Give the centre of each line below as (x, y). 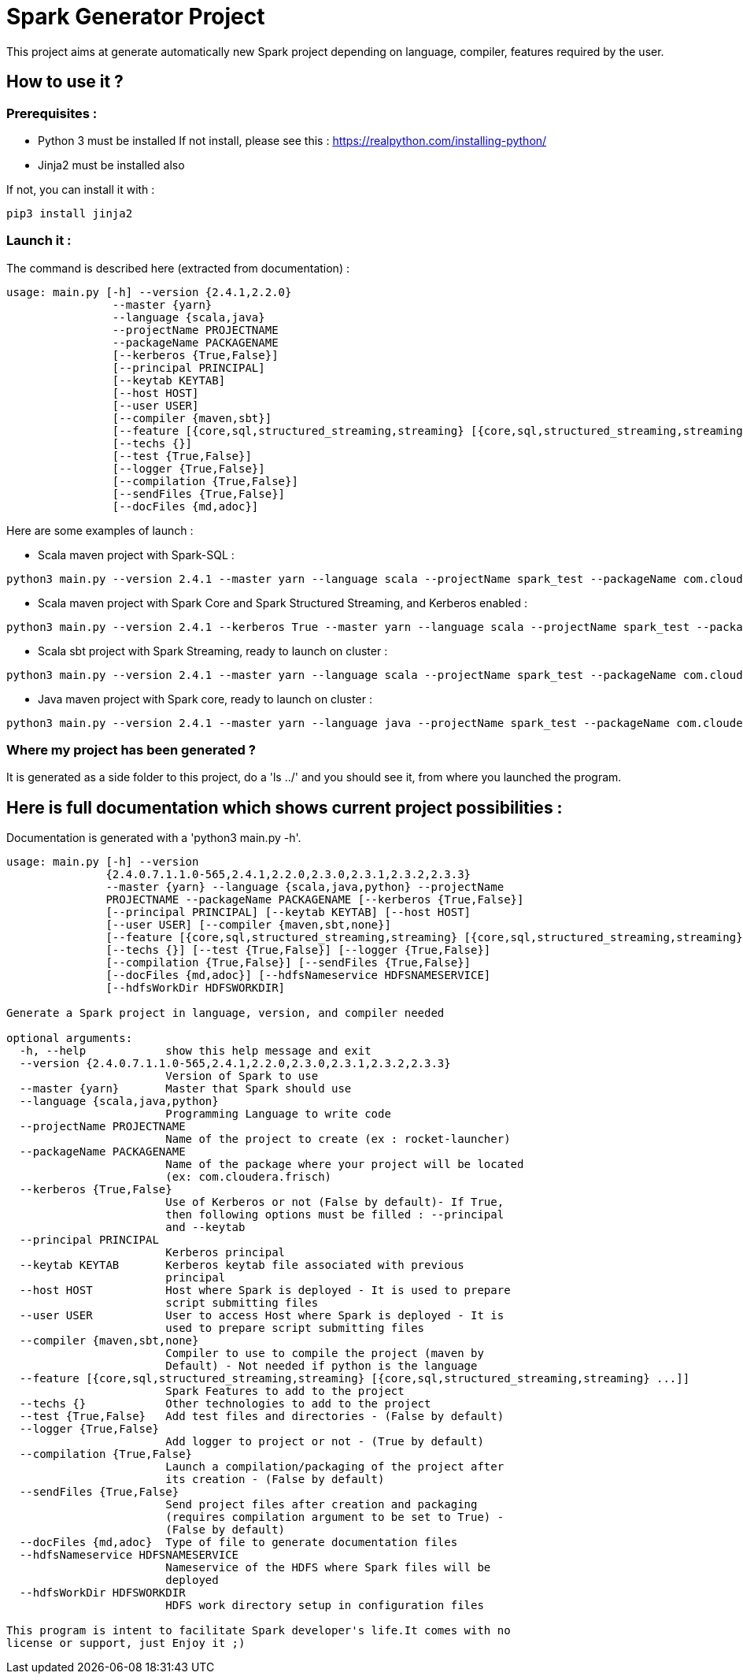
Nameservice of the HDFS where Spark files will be (328, 1568)
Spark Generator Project (136, 17)
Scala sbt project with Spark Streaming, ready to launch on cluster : (213, 651)
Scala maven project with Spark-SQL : (136, 554)
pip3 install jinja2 (70, 213)
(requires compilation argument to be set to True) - (335, 1517)
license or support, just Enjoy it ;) (126, 1643)
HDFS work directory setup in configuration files (325, 1606)
